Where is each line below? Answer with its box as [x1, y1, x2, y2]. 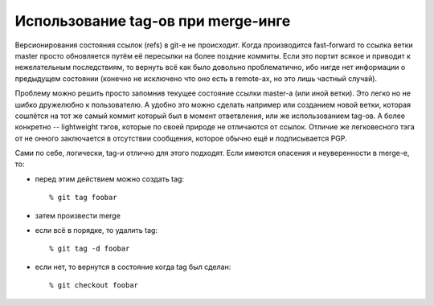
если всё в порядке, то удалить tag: [35, 226, 158, 235]
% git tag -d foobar [49, 244, 130, 253]
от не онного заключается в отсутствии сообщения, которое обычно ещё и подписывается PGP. [14, 133, 347, 143]
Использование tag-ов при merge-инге [14, 12, 291, 30]
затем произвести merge [35, 210, 121, 220]
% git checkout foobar [49, 281, 139, 290]
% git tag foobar [49, 193, 117, 202]
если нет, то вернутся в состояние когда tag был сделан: [35, 262, 231, 271]
